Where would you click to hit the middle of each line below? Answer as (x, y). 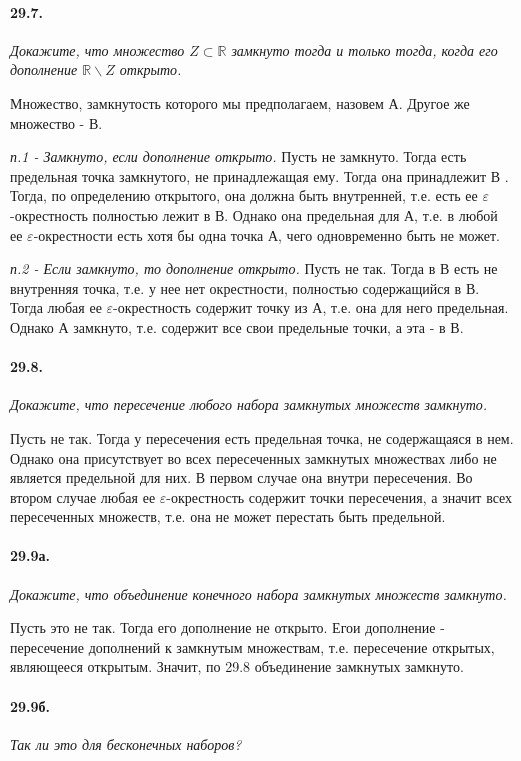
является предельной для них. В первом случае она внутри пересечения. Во (241, 477)
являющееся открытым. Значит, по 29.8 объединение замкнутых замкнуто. (237, 666)
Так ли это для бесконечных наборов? (126, 743)
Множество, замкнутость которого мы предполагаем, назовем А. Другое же (240, 102)
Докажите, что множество (97, 49)
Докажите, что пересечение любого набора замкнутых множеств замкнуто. (249, 404)
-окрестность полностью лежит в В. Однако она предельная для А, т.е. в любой (254, 214)
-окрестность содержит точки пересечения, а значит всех (339, 496)
